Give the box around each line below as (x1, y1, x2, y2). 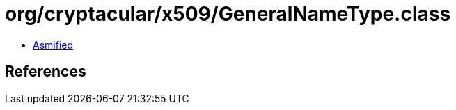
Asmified (33, 38, 74, 51)
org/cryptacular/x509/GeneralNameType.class (5, 2, 451, 26)
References (5, 63, 86, 81)
